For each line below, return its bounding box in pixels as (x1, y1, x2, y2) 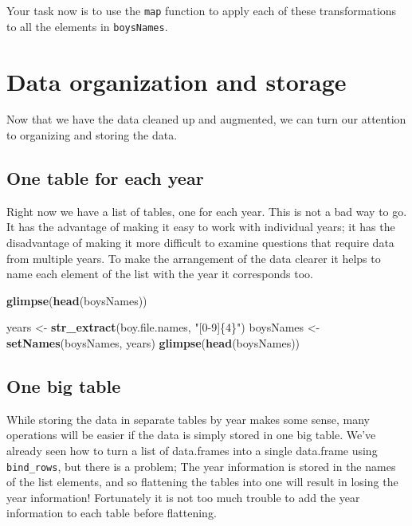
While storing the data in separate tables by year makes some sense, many (6, 410, 370, 427)
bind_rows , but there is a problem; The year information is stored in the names (6, 457, 396, 474)
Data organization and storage (6, 65, 347, 97)
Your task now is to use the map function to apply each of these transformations (6, 2, 397, 18)
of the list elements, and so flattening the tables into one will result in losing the (6, 473, 398, 490)
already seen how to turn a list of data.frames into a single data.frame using (6, 442, 378, 458)
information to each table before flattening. (6, 504, 217, 521)
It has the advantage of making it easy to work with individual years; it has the (6, 218, 395, 235)
